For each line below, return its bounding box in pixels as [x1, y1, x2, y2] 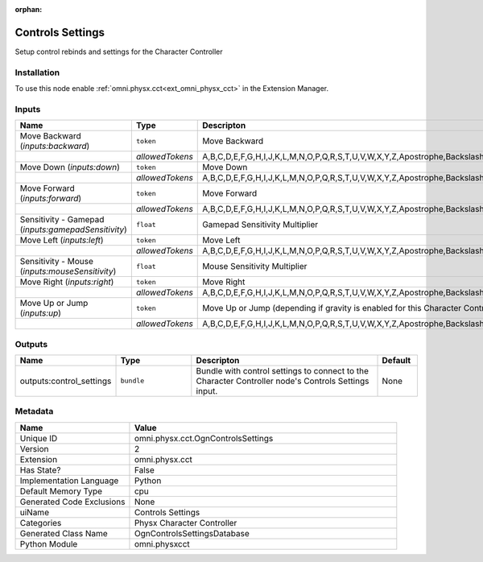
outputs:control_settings [19, 375, 112, 386]
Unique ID [19, 432, 58, 444]
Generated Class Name [19, 527, 108, 539]
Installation [14, 67, 60, 78]
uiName [19, 506, 50, 518]
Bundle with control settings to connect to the [196, 365, 369, 376]
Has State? [19, 464, 61, 475]
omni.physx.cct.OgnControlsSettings [134, 432, 274, 444]
